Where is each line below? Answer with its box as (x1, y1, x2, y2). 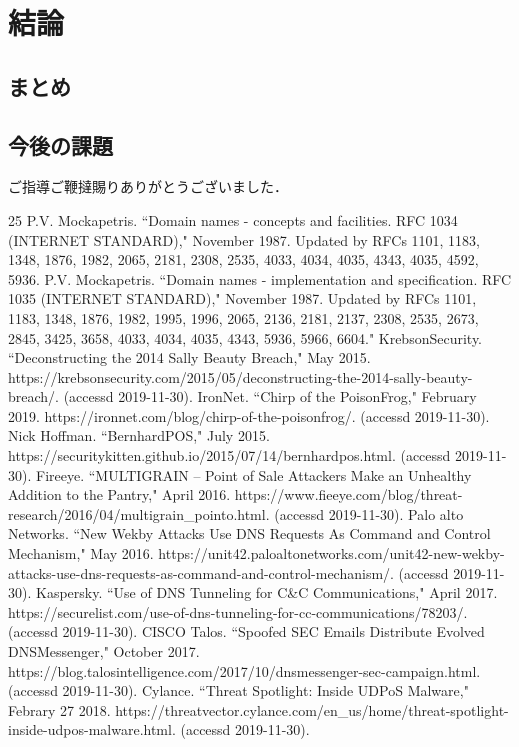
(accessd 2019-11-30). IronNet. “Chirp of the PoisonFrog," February (63, 386, 477, 407)
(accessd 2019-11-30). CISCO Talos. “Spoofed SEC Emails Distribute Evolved (8, 621, 485, 642)
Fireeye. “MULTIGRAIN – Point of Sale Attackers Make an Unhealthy (35, 464, 472, 485)
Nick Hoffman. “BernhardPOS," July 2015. (8, 425, 270, 446)
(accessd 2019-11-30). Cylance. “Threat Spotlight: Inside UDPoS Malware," (8, 680, 469, 701)
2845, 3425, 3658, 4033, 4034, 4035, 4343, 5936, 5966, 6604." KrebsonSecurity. (8, 327, 483, 348)
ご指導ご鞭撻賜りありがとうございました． (8, 176, 288, 197)
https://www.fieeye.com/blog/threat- (234, 484, 463, 505)
